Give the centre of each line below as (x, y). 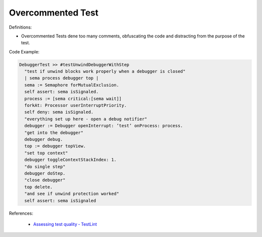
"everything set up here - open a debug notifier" (86, 119)
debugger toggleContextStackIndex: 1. (70, 160)
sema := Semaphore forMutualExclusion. (72, 85)
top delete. (39, 187)
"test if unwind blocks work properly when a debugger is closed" (105, 71)
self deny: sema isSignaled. (59, 112)
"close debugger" (45, 180)
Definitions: (20, 27)
